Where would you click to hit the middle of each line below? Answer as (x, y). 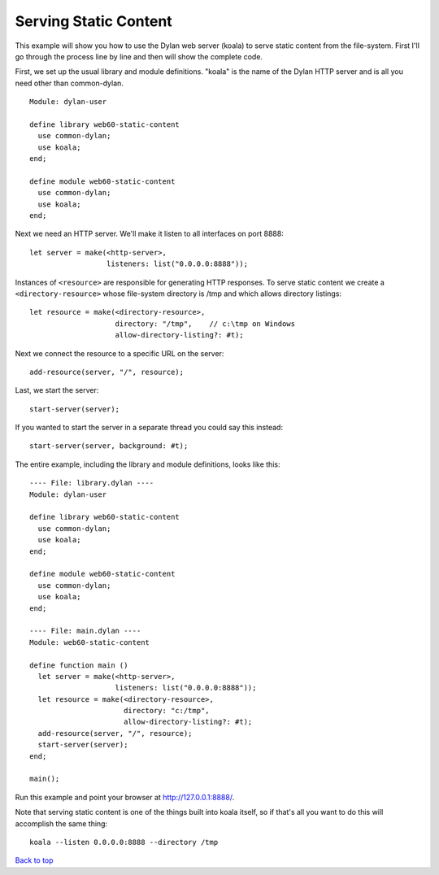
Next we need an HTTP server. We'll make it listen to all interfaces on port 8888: (149, 234)
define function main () (79, 665)
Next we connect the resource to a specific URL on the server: (120, 353)
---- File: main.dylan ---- (85, 631)
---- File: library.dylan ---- (92, 483)
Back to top (34, 860)
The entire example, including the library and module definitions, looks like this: (148, 464)
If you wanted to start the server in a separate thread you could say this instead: (149, 428)
